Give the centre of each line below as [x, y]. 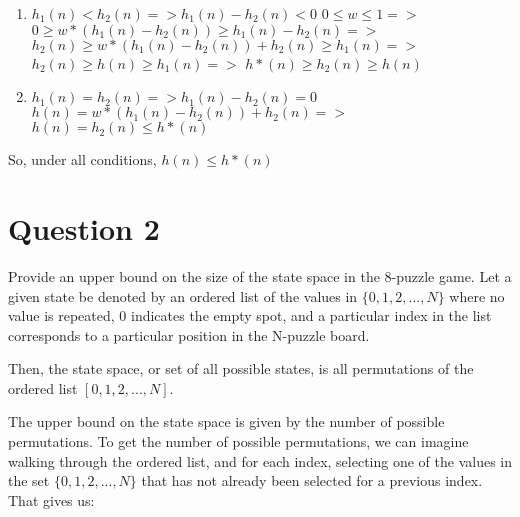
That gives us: [51, 499]
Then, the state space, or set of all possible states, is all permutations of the [241, 368]
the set [29, 480]
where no [477, 295]
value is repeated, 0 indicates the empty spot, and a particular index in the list [250, 315]
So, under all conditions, [82, 159]
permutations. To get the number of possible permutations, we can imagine [238, 441]
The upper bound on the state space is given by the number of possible [226, 421]
